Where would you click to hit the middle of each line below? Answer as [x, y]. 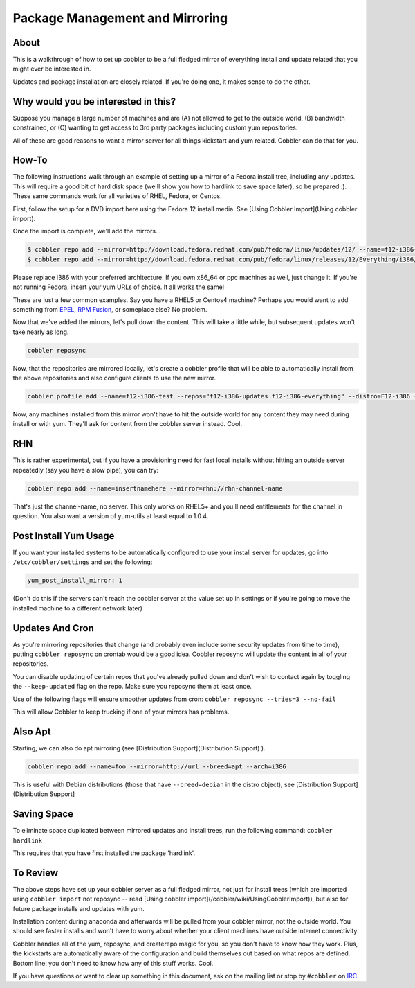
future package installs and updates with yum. [79, 908]
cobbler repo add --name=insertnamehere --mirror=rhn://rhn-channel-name [155, 488]
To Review [36, 873]
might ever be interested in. [52, 69]
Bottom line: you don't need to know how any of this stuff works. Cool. [113, 963]
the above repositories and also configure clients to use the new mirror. [114, 378]
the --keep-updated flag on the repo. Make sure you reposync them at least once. [132, 687]
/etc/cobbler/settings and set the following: [83, 562]
